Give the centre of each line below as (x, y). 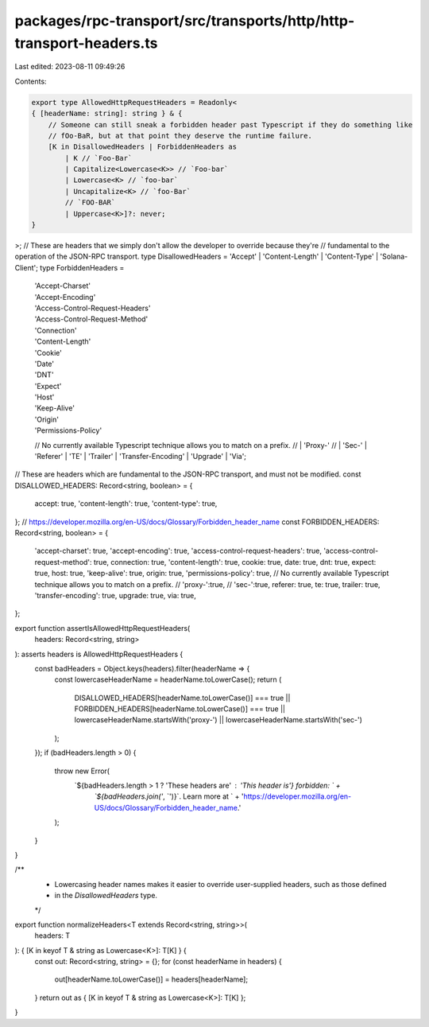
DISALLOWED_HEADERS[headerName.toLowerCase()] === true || (182, 698)
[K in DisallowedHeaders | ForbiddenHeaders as (143, 147)
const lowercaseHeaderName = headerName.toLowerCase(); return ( (168, 679)
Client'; (27, 267)
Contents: (31, 81)
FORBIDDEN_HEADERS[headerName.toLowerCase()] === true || (180, 709)
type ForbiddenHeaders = (82, 267)
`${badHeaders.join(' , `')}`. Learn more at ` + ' (169, 796)
